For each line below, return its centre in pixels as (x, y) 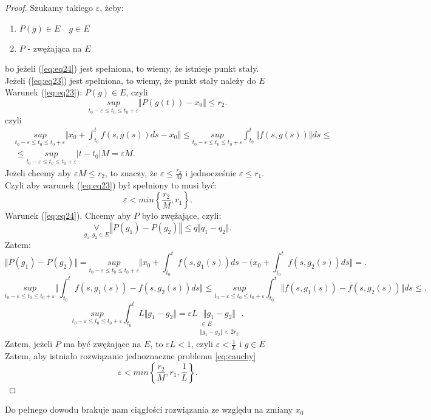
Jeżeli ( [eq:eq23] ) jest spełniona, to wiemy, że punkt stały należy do (131, 80)
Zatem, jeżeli (29, 344)
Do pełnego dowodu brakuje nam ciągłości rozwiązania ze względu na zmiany (149, 409)
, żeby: (112, 7)
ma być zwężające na (102, 344)
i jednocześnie (211, 173)
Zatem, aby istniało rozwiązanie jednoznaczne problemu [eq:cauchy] (131, 355)
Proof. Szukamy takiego (49, 7)
